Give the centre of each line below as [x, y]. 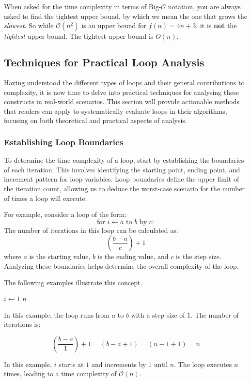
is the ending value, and [133, 256]
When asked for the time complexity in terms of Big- [83, 6]
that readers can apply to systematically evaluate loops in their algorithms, [116, 111]
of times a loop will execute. [46, 198]
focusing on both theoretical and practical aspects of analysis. [95, 120]
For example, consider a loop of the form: [65, 214]
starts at [71, 364]
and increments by [119, 364]
